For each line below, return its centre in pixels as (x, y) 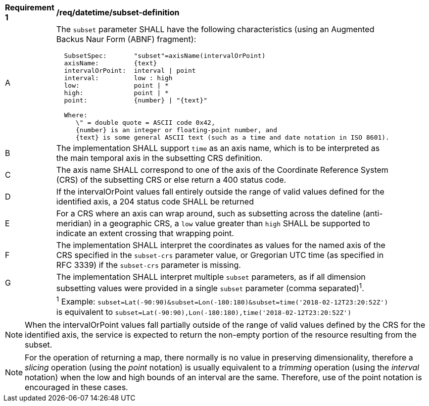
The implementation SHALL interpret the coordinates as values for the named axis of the (221, 245)
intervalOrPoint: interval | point (130, 71)
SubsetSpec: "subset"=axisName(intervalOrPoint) (165, 56)
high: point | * (116, 93)
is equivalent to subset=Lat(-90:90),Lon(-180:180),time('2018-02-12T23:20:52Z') (204, 312)
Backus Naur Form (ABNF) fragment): (126, 39)
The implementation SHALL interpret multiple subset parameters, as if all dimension (211, 277)
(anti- (373, 213)
